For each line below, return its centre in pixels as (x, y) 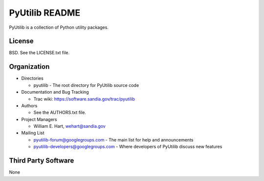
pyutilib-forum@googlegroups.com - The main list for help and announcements (113, 140)
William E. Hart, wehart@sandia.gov (70, 126)
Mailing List (33, 133)
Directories (32, 79)
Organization (29, 67)
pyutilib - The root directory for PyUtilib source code (86, 85)
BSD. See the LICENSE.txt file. (39, 53)
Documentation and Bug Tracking (55, 92)
